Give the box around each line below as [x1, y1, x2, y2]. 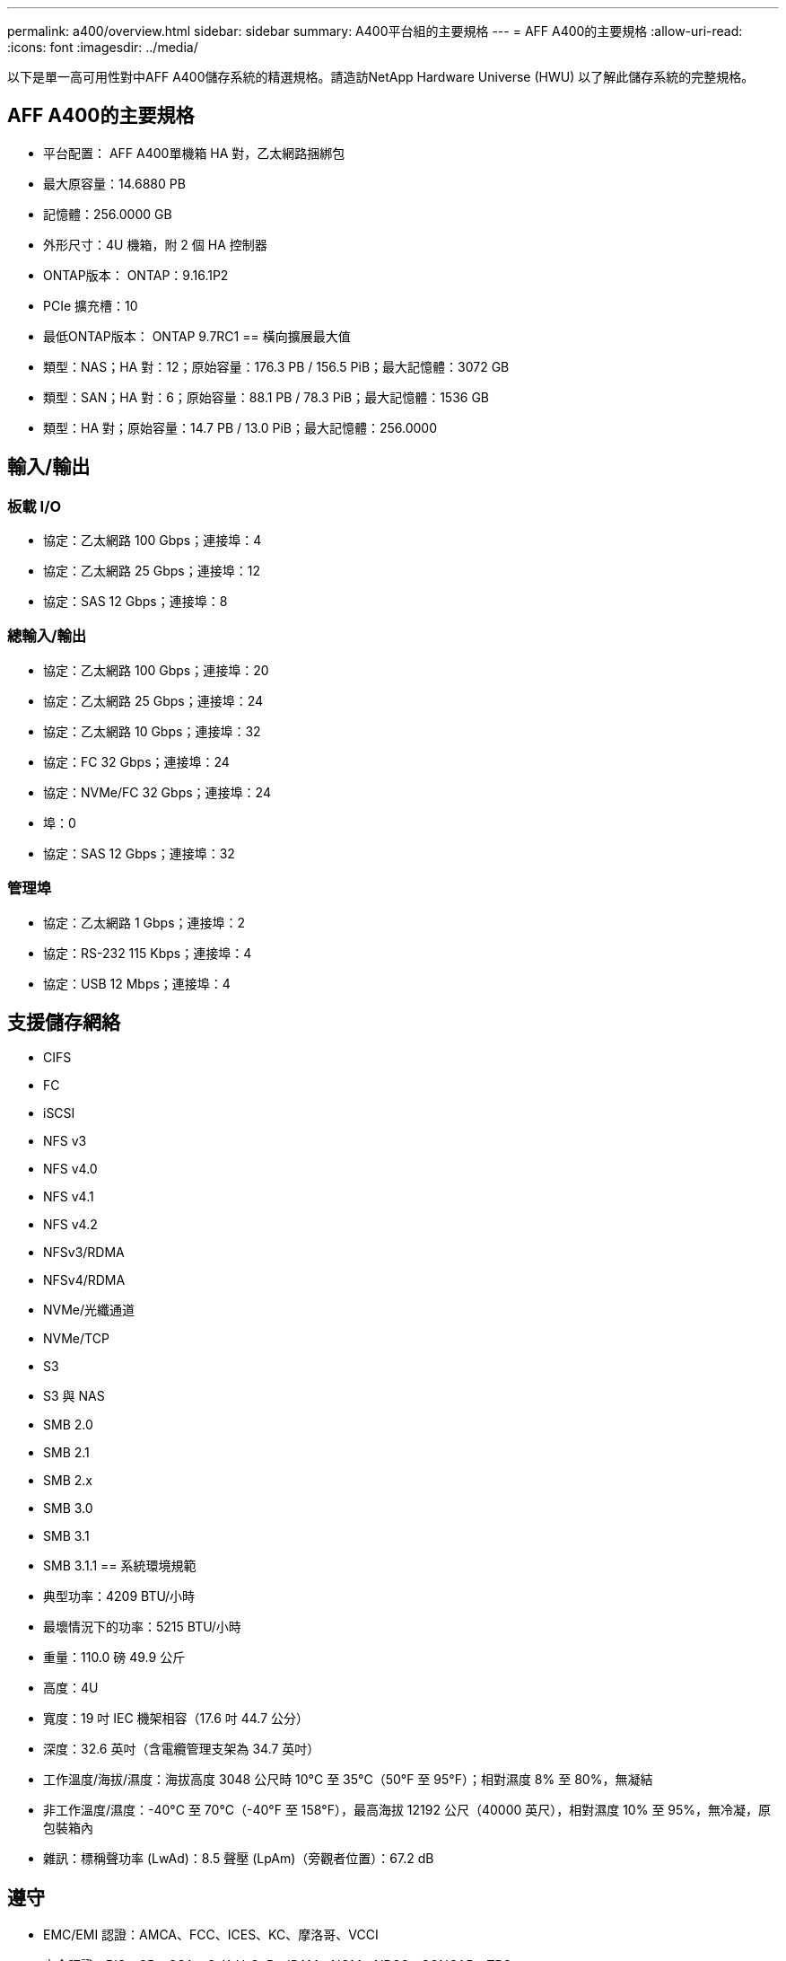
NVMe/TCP [43, 1331, 109, 1347]
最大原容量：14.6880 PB [43, 175, 186, 191]
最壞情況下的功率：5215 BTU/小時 [43, 1619, 241, 1635]
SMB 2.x [43, 1473, 92, 1489]
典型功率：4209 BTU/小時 [43, 1588, 196, 1605]
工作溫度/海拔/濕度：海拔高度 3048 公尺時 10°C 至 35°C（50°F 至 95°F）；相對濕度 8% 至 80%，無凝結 [43, 1772, 653, 1788]
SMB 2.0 [43, 1417, 93, 1433]
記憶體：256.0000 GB [43, 206, 172, 222]
